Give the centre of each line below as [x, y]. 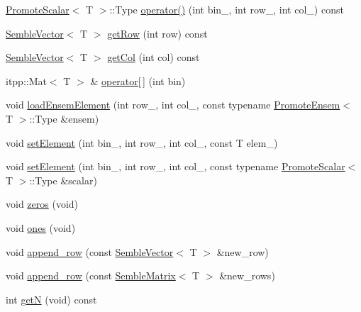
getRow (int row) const [157, 33]
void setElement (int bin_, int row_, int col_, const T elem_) [142, 142]
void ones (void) [41, 227]
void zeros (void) [42, 204]
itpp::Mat [26, 80]
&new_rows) [247, 275]
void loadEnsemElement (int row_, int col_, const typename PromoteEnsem [173, 105]
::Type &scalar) [63, 180]
